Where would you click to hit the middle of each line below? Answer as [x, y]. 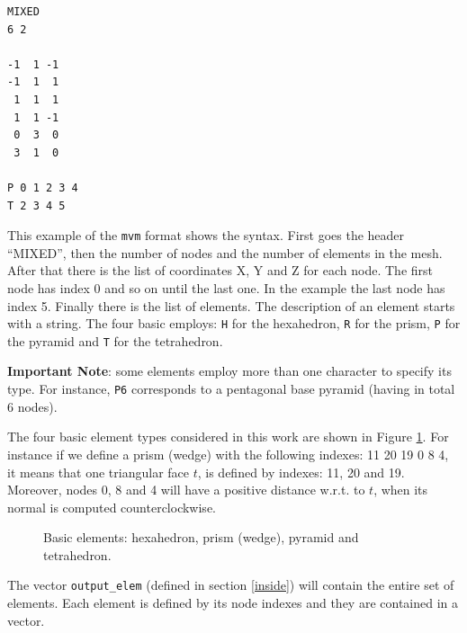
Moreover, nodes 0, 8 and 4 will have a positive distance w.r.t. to [186, 490]
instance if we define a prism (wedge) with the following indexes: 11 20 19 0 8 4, [228, 454]
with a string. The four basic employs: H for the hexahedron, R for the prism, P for [234, 323]
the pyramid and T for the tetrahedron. [115, 340]
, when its [401, 490]
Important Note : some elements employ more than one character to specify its [229, 371]
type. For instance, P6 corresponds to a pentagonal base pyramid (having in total [231, 389]
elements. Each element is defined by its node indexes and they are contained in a [233, 603]
